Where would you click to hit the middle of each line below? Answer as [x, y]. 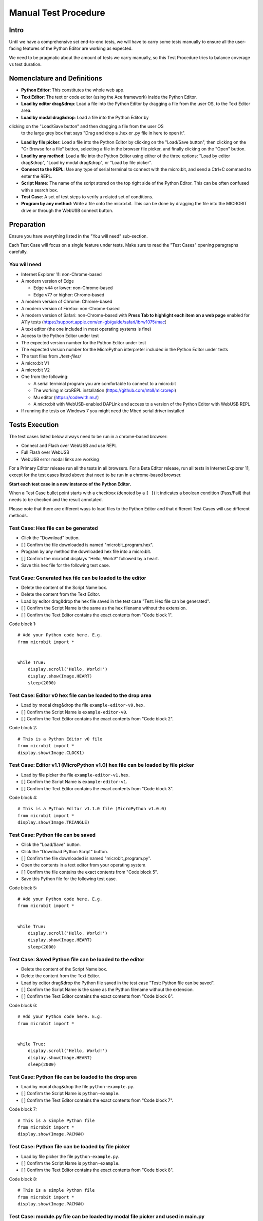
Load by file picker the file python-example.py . [70, 1156]
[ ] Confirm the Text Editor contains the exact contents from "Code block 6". [97, 996]
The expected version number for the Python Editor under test [84, 342]
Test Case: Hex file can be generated [54, 528]
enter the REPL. [37, 176]
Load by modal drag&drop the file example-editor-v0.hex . [83, 705]
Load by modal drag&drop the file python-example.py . [78, 1087]
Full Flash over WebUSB [45, 452]
